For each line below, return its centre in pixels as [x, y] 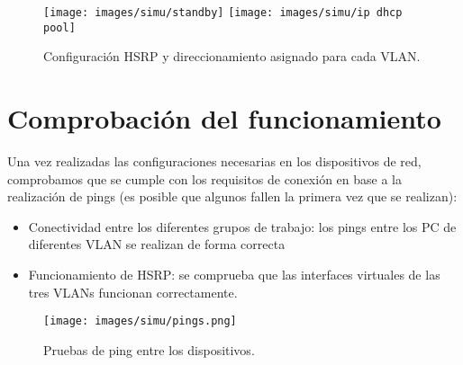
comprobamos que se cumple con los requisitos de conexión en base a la [204, 178]
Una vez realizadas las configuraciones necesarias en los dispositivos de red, [214, 161]
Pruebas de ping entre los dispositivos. [149, 349]
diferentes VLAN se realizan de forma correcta [157, 244]
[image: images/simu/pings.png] [140, 321]
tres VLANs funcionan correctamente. [133, 292]
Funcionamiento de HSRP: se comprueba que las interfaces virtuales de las [234, 274]
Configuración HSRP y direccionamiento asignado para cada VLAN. [232, 56]
